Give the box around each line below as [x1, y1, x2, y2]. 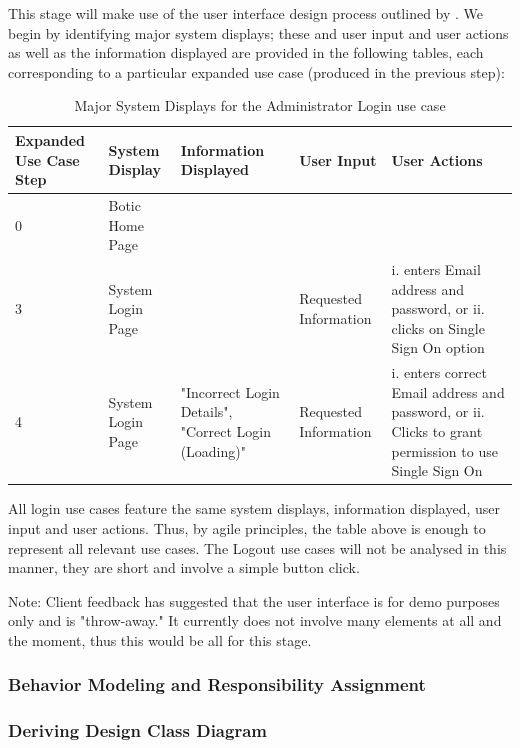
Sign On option [391, 337, 485, 358]
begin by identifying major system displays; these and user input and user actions [8, 22, 509, 43]
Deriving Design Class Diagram [8, 718, 267, 743]
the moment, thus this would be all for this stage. [8, 629, 312, 650]
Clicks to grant [391, 421, 483, 442]
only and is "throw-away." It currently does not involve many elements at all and [8, 610, 502, 631]
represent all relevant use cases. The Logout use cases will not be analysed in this [8, 537, 507, 558]
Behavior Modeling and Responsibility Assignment [8, 672, 426, 697]
